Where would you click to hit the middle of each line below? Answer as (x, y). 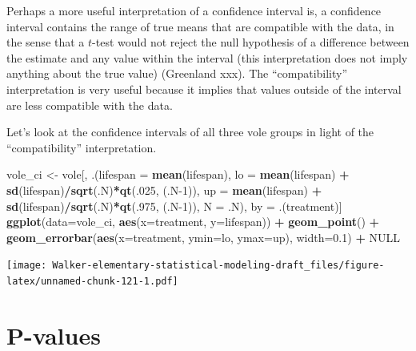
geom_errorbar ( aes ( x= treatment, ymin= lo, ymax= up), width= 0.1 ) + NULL (204, 237)
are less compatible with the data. (90, 105)
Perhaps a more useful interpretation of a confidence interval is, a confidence (194, 10)
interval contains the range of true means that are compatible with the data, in (200, 26)
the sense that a (46, 42)
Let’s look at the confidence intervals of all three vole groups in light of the (190, 132)
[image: (27, 266)
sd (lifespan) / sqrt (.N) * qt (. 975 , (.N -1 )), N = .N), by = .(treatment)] (174, 206)
